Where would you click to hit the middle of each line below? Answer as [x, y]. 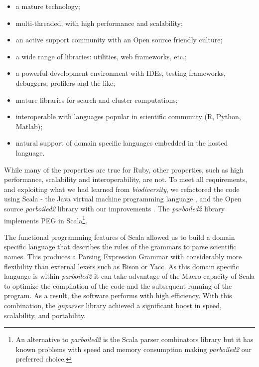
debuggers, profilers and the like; [65, 83]
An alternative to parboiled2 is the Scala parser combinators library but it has [134, 339]
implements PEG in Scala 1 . [46, 219]
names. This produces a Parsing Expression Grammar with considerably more [123, 256]
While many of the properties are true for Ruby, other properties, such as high [124, 169]
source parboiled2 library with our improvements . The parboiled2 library [115, 208]
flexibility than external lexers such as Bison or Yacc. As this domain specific [122, 266]
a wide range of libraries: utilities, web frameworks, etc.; [101, 56]
